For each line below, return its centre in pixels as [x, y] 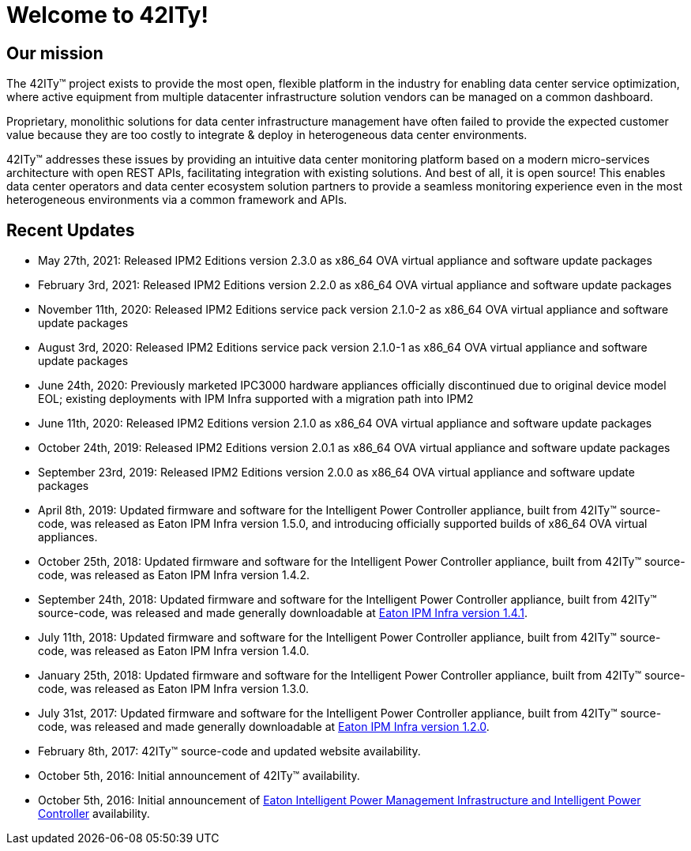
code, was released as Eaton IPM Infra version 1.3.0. [173, 689]
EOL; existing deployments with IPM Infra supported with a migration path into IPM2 [256, 399]
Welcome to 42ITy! [107, 15]
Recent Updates [71, 230]
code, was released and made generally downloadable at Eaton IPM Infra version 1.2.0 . [264, 727]
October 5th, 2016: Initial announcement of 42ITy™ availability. [199, 776]
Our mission [55, 53]
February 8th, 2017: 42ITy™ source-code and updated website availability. [229, 751]
